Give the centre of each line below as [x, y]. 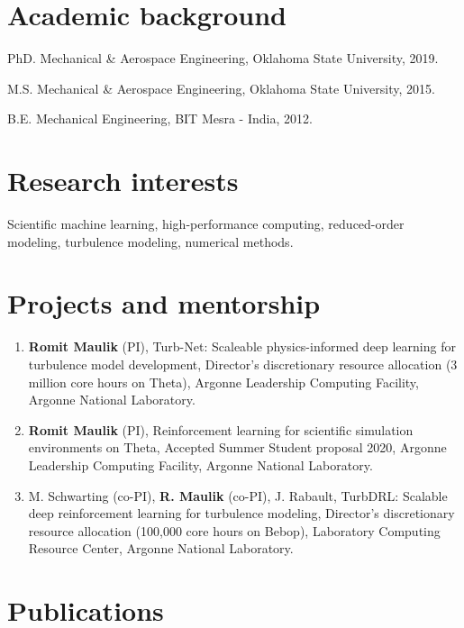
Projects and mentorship [164, 303]
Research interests [123, 181]
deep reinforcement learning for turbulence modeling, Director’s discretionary [241, 513]
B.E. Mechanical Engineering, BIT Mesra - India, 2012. [160, 118]
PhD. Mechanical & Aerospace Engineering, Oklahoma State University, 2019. [223, 58]
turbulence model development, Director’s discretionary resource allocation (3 [243, 364]
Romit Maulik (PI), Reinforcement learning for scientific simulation [221, 429]
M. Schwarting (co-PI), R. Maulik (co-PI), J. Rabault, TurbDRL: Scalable [238, 495]
